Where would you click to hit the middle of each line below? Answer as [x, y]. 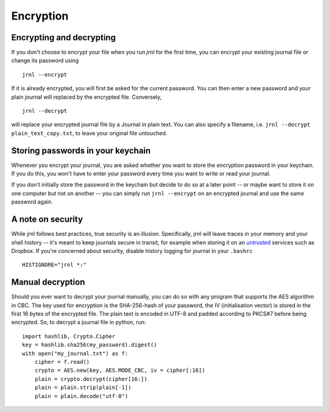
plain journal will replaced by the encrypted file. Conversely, [87, 97]
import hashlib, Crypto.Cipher [69, 336]
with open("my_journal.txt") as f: [75, 353]
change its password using [45, 60]
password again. [32, 202]
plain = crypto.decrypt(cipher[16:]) [91, 379]
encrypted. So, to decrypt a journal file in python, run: [79, 322]
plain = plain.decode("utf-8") [81, 396]
